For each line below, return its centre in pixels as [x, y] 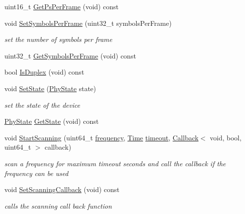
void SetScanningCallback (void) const [62, 189]
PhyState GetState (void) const [52, 121]
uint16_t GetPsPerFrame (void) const [61, 6]
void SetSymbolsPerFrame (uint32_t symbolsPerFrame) [88, 23]
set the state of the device [42, 105]
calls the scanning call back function [58, 205]
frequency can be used [36, 173]
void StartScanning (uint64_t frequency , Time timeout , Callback [102, 137]
